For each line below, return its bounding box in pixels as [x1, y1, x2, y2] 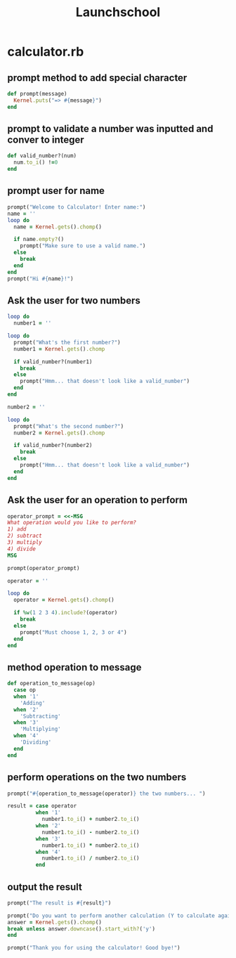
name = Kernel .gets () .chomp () [13, 223, 102, 231]
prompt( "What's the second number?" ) [13, 422, 124, 429]
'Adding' [20, 699, 46, 706]
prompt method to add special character [7, 72, 188, 84]
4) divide [7, 545, 37, 552]
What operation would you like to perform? [7, 519, 137, 526]
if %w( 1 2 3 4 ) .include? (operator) [13, 609, 118, 616]
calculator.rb [7, 44, 84, 60]
